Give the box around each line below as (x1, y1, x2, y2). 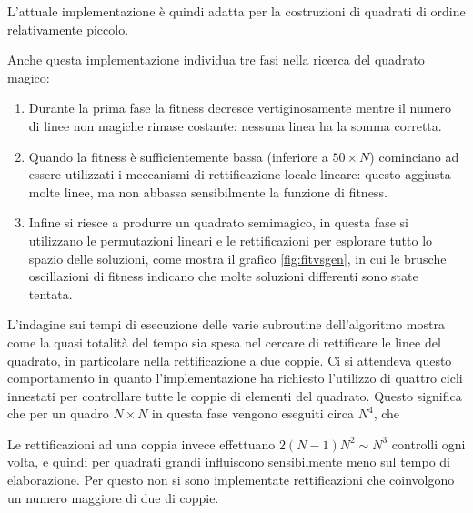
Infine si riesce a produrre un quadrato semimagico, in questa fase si (28, 213, 408, 232)
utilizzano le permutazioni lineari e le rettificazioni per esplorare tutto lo (28, 230, 433, 249)
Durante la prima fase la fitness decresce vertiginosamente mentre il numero (28, 98, 452, 117)
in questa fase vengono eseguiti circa (152, 404, 355, 423)
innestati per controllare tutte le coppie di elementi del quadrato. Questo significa (7, 386, 462, 405)
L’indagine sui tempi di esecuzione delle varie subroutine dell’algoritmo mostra (7, 315, 445, 334)
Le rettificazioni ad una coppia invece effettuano (7, 434, 276, 453)
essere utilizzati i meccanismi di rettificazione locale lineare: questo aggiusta (28, 165, 451, 184)
